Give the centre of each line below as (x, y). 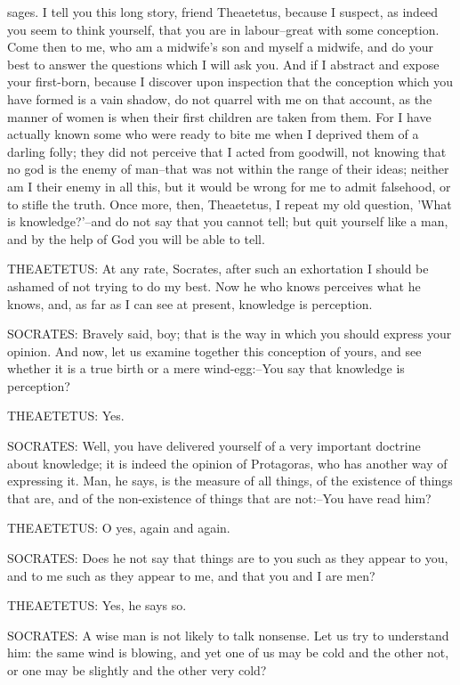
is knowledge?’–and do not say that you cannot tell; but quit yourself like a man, (228, 221)
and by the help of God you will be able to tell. (136, 238)
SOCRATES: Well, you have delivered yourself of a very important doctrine (214, 446)
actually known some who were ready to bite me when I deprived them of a (213, 134)
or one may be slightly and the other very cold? (137, 670)
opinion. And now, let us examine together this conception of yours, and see (214, 351)
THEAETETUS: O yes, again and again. (119, 528)
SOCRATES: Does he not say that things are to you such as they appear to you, (228, 558)
